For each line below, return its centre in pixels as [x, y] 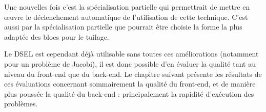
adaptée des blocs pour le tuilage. [57, 36]
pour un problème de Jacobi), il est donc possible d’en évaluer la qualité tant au [130, 63]
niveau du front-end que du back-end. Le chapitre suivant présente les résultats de [133, 74]
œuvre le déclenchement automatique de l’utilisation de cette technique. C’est [126, 17]
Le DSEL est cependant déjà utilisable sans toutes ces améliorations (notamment [131, 54]
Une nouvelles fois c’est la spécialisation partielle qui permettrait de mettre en [127, 7]
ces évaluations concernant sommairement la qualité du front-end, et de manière [130, 84]
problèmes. [21, 104]
